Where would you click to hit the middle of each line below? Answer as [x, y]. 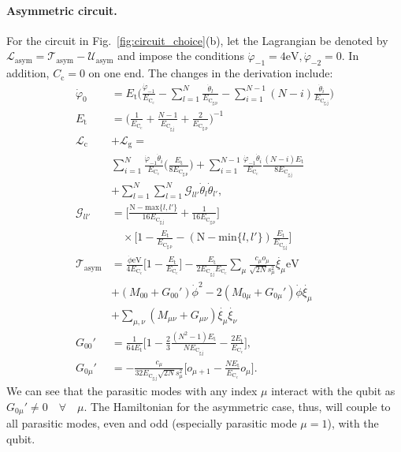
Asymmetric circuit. [62, 10]
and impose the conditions [181, 56]
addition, [28, 73]
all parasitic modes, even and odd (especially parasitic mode [152, 423]
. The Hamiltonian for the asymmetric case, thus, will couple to [237, 406]
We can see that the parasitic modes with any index [132, 391]
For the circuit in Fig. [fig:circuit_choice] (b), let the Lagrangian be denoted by [197, 40]
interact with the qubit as [333, 391]
